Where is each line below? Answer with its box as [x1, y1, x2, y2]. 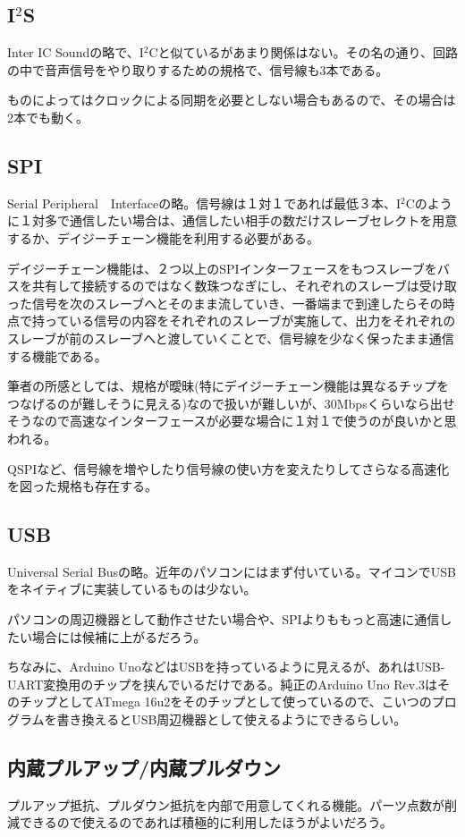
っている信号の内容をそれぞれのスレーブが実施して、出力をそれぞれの [44, 311, 456, 330]
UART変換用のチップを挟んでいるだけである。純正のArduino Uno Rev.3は [7, 674, 438, 693]
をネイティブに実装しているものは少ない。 [7, 579, 257, 598]
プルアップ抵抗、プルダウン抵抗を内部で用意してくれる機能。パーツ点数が [7, 795, 444, 814]
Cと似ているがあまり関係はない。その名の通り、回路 [148, 43, 458, 62]
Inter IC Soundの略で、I [7, 43, 144, 62]
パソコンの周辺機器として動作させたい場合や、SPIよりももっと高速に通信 [7, 610, 440, 629]
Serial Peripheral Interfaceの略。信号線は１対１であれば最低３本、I [7, 193, 402, 212]
